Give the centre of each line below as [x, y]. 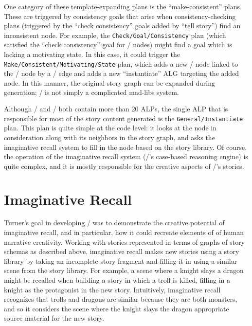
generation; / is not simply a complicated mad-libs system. [91, 92]
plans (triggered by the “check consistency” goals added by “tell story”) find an [122, 26]
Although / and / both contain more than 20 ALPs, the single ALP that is [116, 109]
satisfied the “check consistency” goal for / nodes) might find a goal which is [118, 45]
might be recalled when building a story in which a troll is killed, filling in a [117, 280]
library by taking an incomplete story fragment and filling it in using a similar [121, 261]
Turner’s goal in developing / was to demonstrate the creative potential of [114, 223]
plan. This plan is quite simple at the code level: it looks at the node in [110, 128]
